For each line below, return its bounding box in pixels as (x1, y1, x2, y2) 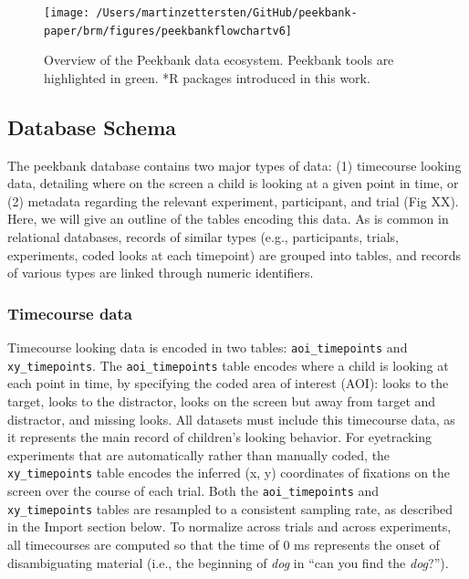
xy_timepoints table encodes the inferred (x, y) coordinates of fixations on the (7, 463, 451, 482)
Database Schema (7, 112, 177, 141)
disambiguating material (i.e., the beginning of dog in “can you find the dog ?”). (7, 553, 449, 572)
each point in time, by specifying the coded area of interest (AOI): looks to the (7, 374, 449, 393)
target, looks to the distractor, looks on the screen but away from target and (7, 391, 436, 410)
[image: (44, 6, 90, 19)
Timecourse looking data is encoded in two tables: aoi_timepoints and (7, 338, 408, 357)
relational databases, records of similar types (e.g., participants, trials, (7, 227, 399, 247)
